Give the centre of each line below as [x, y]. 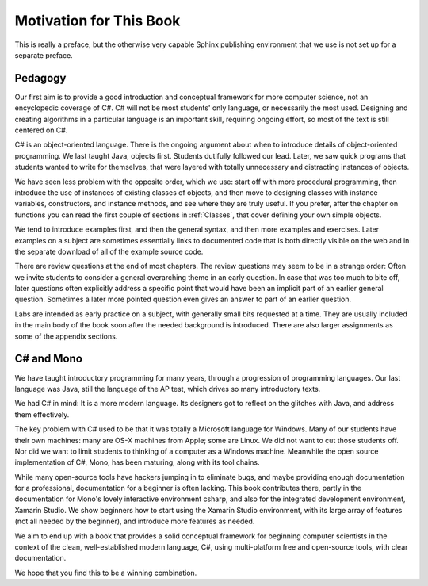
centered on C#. [41, 130]
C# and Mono [49, 359]
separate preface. [44, 55]
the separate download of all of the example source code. [109, 251]
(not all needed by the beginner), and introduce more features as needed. [135, 521]
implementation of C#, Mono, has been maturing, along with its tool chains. [138, 462]
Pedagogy [40, 78]
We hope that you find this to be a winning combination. [106, 573]
